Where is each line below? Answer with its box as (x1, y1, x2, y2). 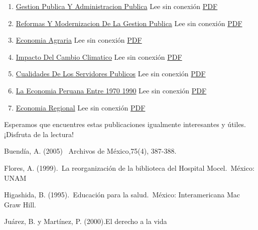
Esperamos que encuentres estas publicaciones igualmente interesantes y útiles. (4, 119, 246, 130)
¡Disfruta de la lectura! (4, 129, 74, 139)
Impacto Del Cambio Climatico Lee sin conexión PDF (16, 51, 182, 62)
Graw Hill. (4, 199, 36, 209)
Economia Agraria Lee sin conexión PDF (16, 35, 142, 45)
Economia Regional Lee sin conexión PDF (16, 102, 146, 112)
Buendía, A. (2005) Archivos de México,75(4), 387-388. (4, 146, 177, 156)
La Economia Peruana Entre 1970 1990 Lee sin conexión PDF (16, 85, 207, 95)
